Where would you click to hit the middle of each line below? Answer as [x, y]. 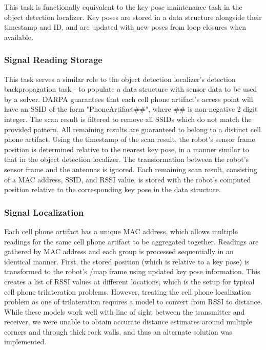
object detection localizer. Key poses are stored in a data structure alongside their [133, 17]
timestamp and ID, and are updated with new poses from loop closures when [125, 27]
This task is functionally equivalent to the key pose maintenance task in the [123, 7]
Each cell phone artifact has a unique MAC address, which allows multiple [121, 231]
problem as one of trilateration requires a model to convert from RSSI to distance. [133, 302]
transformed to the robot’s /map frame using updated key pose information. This [132, 271]
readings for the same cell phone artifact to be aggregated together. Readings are [131, 241]
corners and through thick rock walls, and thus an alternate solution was [118, 331]
